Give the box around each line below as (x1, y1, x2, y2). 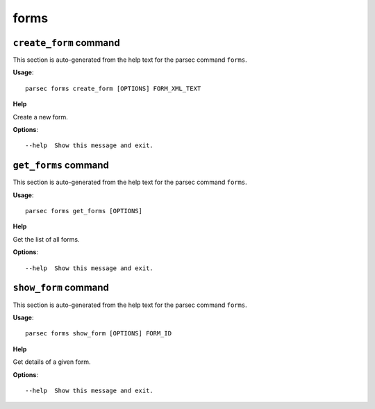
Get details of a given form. (12, 358, 91, 366)
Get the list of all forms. (12, 235, 80, 243)
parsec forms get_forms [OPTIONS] (25, 207, 142, 215)
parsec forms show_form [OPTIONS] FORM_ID (25, 330, 172, 337)
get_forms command (12, 160, 109, 172)
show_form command (12, 282, 109, 294)
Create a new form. (12, 112, 69, 121)
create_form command (12, 37, 121, 49)
